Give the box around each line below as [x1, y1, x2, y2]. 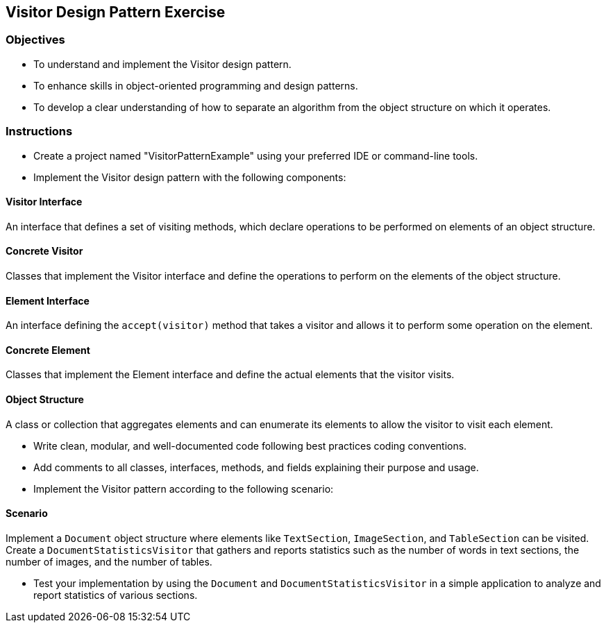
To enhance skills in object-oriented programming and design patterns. [33, 79, 358, 92]
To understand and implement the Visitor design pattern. [33, 58, 292, 70]
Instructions [6, 124, 73, 139]
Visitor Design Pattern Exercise [6, 3, 226, 21]
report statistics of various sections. [33, 588, 198, 601]
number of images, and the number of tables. [6, 555, 212, 568]
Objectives [6, 33, 65, 47]
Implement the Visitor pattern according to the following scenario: [33, 482, 334, 495]
